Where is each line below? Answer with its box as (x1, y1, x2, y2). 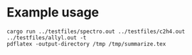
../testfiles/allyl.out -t (6, 34, 87, 41)
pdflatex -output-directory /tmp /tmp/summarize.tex (6, 40, 166, 47)
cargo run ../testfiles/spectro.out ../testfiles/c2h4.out (6, 28, 186, 35)
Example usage (6, 4, 100, 21)
